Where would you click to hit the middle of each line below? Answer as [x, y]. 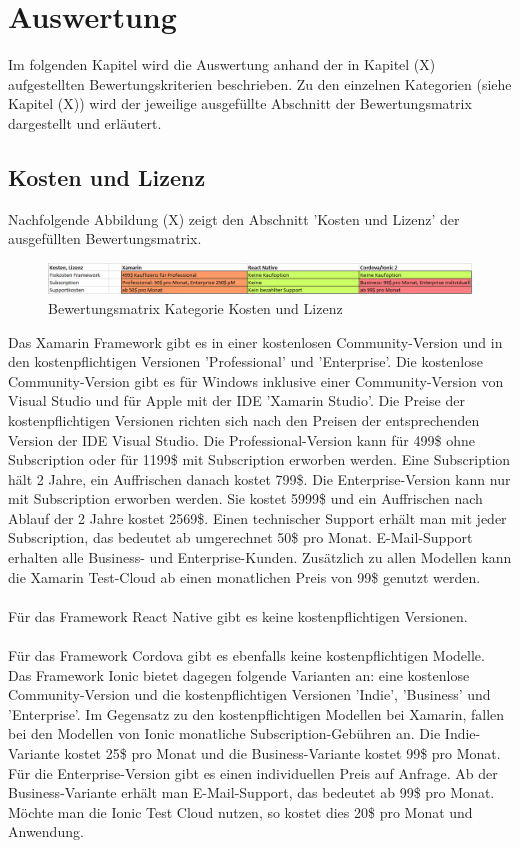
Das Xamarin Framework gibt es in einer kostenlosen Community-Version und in [255, 341]
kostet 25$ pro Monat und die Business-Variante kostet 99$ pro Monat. [282, 753]
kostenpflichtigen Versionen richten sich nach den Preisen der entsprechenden [244, 419]
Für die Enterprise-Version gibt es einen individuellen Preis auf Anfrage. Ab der [253, 772]
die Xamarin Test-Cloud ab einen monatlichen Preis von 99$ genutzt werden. [244, 576]
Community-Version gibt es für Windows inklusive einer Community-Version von [256, 380]
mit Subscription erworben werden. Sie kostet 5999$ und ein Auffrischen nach [245, 498]
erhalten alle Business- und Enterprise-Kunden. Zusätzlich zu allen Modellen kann [260, 557]
